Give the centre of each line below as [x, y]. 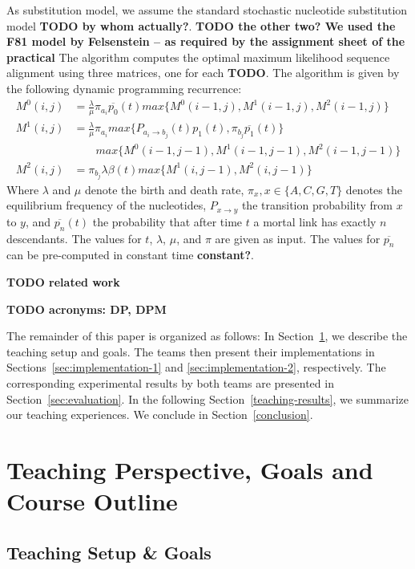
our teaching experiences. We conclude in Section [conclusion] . [160, 415]
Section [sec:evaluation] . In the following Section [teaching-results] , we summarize [208, 398]
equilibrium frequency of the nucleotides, [107, 205]
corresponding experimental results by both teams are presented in [170, 382]
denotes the [374, 189]
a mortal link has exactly [315, 221]
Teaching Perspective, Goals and [190, 469]
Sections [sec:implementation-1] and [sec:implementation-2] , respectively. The [196, 367]
